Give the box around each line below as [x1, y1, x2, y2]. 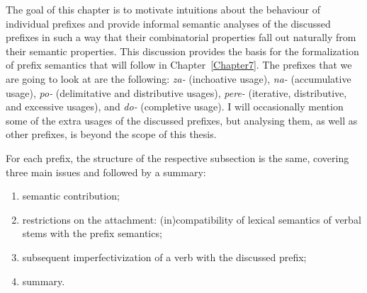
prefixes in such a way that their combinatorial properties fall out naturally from [6, 30, 356, 45]
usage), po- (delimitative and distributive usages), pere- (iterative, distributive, [6, 85, 347, 100]
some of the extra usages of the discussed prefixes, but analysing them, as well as [6, 113, 358, 127]
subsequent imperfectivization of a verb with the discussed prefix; [22, 249, 307, 264]
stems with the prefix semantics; [22, 226, 162, 241]
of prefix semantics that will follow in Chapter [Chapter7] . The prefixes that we [6, 57, 352, 72]
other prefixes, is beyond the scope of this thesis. [6, 127, 217, 142]
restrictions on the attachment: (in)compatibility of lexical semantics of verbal [22, 212, 361, 226]
